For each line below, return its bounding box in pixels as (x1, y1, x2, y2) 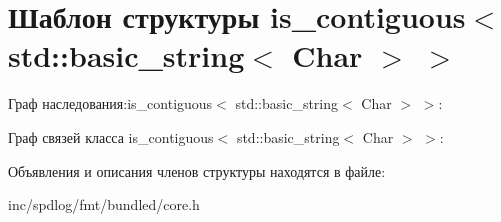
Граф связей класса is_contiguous (8, 126, 214, 147)
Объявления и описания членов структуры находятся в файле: (8, 160, 386, 181)
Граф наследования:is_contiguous (8, 93, 213, 114)
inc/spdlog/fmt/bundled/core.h (8, 194, 200, 215)
